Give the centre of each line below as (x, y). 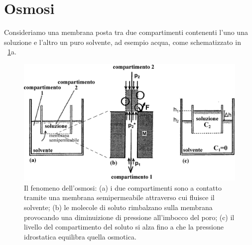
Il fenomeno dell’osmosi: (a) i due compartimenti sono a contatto (123, 187)
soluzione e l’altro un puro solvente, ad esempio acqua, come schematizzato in (123, 42)
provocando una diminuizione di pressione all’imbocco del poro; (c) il (129, 217)
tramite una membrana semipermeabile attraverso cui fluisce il (119, 197)
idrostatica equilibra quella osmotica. (80, 236)
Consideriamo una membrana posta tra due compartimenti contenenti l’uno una (126, 32)
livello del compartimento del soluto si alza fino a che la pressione (124, 227)
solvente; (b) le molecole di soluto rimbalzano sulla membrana (118, 207)
